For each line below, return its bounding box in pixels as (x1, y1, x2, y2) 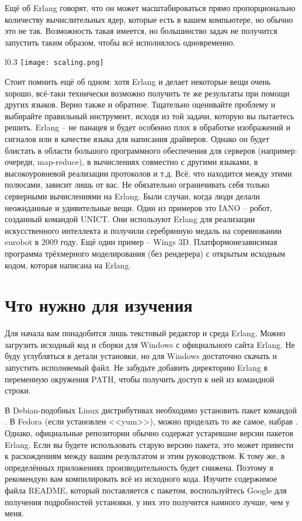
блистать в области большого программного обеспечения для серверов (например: (5, 144, 297, 156)
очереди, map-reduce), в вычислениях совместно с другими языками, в (5, 156, 258, 168)
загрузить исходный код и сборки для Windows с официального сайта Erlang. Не (5, 338, 295, 350)
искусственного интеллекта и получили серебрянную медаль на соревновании (5, 224, 282, 236)
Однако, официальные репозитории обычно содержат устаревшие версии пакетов (5, 427, 294, 439)
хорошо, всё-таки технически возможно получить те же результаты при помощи (5, 87, 290, 99)
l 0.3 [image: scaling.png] (5, 56, 104, 68)
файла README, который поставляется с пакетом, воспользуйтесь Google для (5, 484, 287, 496)
